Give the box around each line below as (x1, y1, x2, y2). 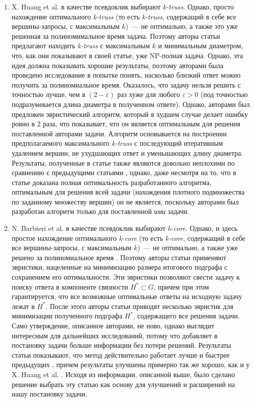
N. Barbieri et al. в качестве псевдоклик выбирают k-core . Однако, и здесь (11, 223, 238, 233)
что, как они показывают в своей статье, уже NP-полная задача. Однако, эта (11, 50, 243, 60)
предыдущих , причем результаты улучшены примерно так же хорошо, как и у (11, 359, 250, 370)
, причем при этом (153, 281, 209, 292)
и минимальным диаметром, (158, 40, 243, 51)
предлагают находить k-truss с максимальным (11, 40, 150, 51)
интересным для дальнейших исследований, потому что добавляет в (11, 330, 218, 340)
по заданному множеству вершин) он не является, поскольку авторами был (11, 196, 239, 206)
